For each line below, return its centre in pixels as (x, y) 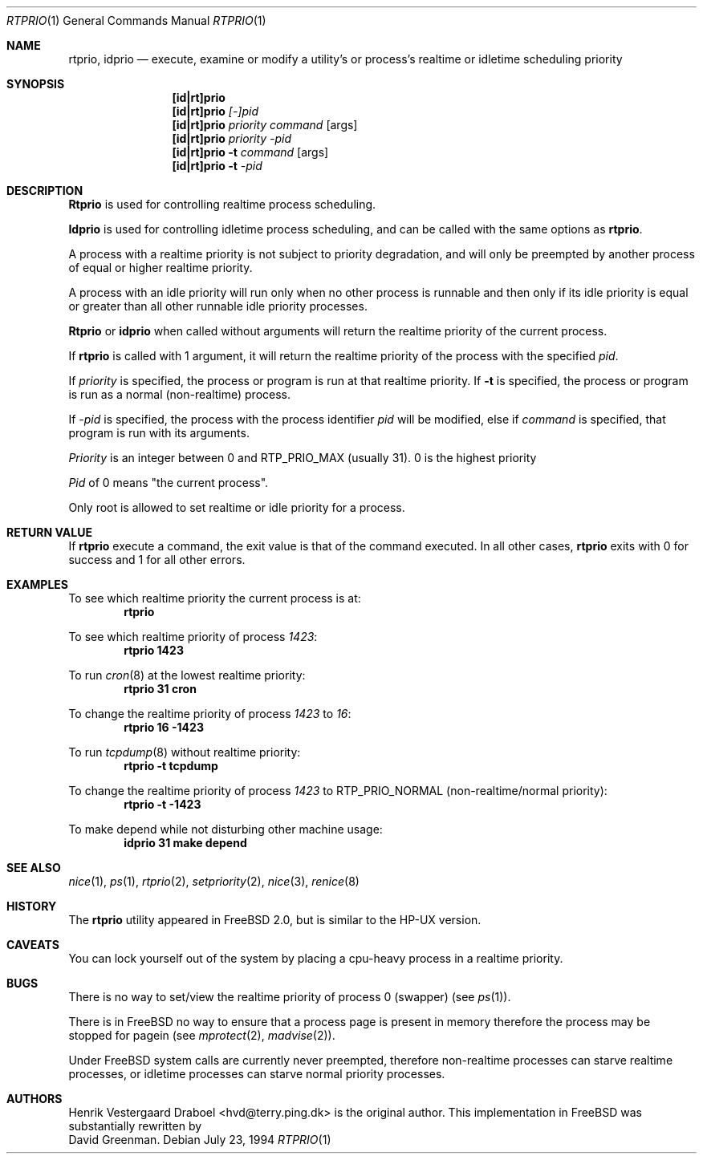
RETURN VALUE (49, 532)
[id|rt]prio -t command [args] (250, 152)
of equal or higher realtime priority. (161, 268)
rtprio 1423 (154, 650)
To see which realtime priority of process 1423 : (193, 637)
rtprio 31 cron (160, 689)
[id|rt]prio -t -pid (217, 166)
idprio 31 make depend (185, 843)
